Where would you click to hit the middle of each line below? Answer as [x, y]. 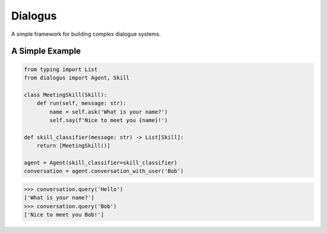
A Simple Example [46, 51]
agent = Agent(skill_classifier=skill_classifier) [101, 163]
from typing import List [61, 69]
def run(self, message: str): [81, 103]
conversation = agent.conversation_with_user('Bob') [104, 171]
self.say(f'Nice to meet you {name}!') [108, 120]
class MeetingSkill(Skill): [65, 95]
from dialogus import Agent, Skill [77, 78]
